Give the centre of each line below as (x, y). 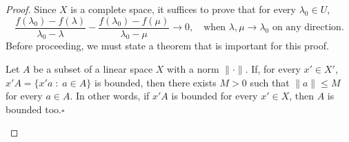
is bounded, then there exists (155, 82)
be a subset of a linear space (93, 69)
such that (270, 82)
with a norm (193, 69)
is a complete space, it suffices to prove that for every (183, 9)
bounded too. (33, 109)
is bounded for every (215, 96)
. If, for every (273, 69)
